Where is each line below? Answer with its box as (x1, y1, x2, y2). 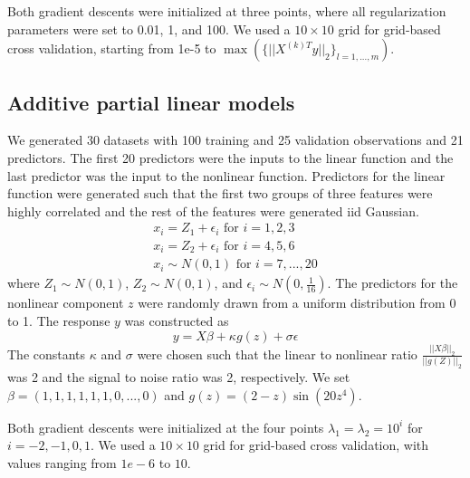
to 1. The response (7, 311, 110, 330)
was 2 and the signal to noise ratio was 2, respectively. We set (7, 368, 350, 387)
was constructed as (124, 311, 229, 330)
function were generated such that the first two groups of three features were (7, 184, 433, 203)
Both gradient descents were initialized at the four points (7, 417, 324, 436)
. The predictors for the (327, 273, 458, 292)
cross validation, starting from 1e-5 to (7, 39, 216, 58)
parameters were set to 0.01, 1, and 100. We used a (7, 19, 291, 38)
